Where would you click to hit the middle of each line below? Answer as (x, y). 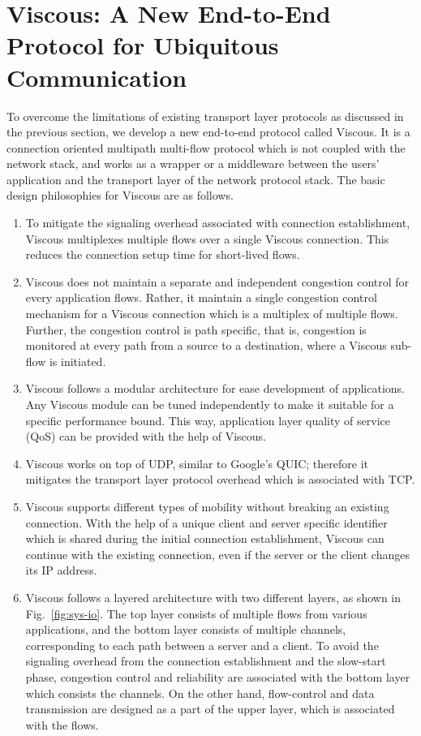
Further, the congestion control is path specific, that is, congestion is (196, 329)
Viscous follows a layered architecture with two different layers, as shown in (213, 597)
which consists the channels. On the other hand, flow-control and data (200, 693)
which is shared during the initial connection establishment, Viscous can (205, 538)
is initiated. (77, 361)
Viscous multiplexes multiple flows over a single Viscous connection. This (207, 238)
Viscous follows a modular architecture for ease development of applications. (215, 388)
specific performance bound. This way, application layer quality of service (208, 420)
